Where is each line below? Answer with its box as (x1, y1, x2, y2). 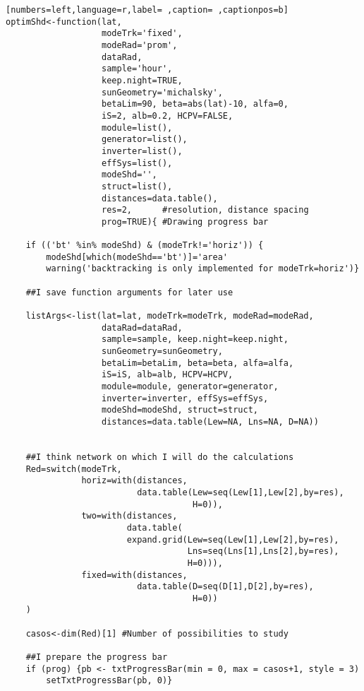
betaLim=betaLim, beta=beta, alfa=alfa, (102, 358, 294, 368)
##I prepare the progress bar (25, 652, 168, 663)
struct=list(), (102, 181, 173, 191)
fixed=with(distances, (81, 569, 188, 580)
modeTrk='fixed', (102, 28, 183, 39)
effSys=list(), (102, 158, 173, 168)
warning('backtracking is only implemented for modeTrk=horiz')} (46, 264, 360, 274)
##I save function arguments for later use (25, 287, 233, 297)
